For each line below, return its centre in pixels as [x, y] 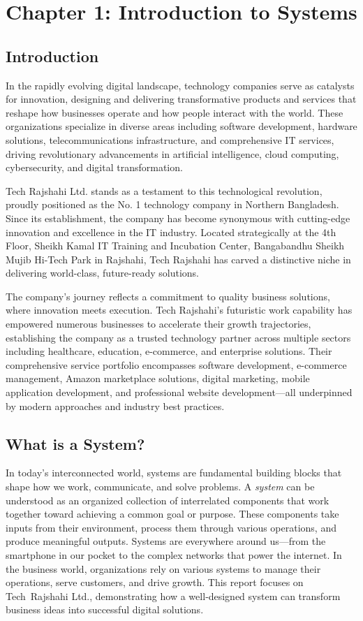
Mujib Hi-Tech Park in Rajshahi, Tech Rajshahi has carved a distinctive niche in [178, 259]
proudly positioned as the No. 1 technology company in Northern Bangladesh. [172, 204]
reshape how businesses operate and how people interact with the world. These [175, 112]
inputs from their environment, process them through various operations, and [171, 527]
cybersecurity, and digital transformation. [94, 167]
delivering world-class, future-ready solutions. [102, 273]
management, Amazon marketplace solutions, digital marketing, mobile [158, 378]
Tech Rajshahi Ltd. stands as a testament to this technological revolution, [164, 190]
